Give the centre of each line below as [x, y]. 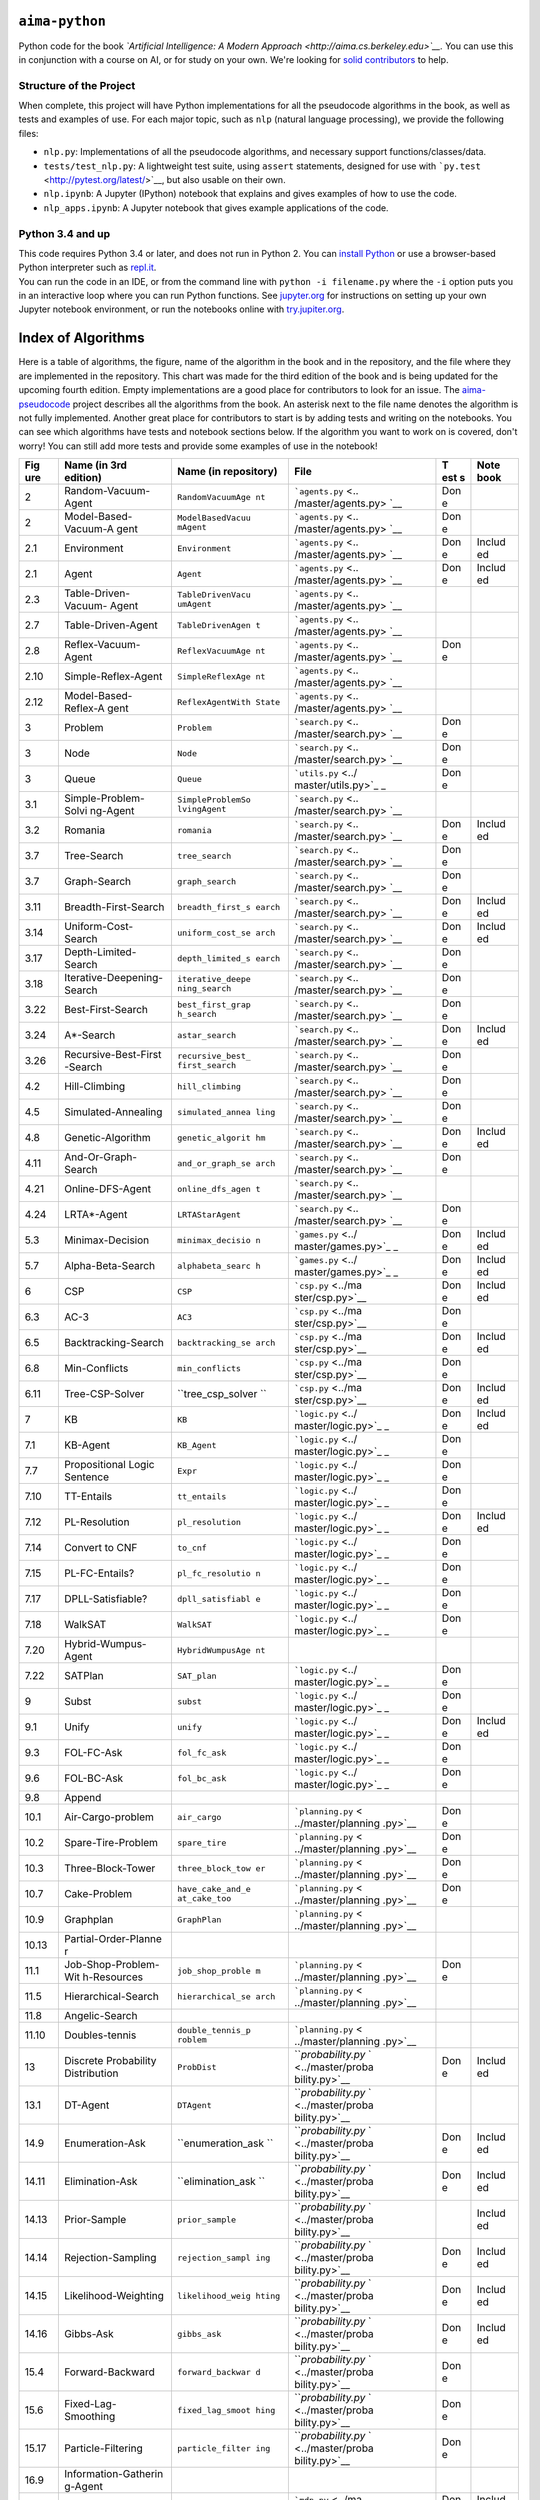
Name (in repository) [227, 472]
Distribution [91, 2073]
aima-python [62, 21]
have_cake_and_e [214, 1889]
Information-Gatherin [113, 2474]
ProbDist [196, 2066]
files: [28, 133]
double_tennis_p [214, 2030]
